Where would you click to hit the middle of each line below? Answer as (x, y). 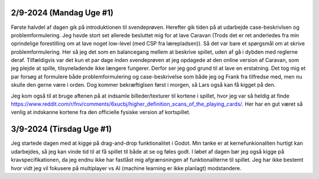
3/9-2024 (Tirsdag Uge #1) (61, 129)
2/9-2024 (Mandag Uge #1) (62, 13)
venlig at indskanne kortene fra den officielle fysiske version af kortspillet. (101, 112)
